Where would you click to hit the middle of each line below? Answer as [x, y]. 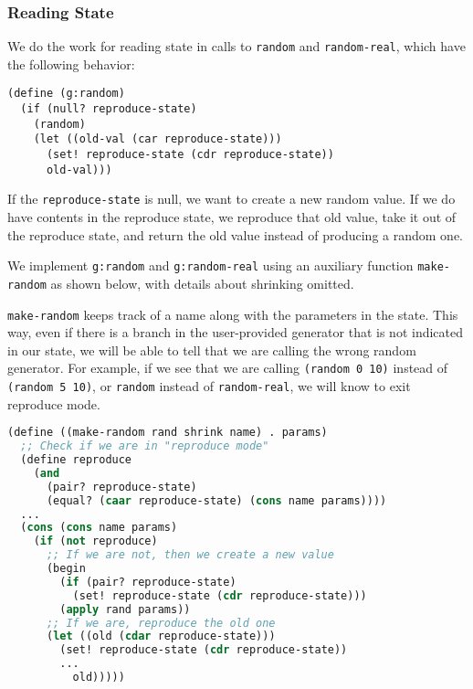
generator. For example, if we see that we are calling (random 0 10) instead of [228, 368]
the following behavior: [71, 64]
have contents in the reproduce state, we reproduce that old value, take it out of [232, 217]
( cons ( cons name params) [99, 528]
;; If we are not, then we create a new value [190, 555]
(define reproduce [76, 460]
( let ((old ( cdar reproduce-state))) [161, 636]
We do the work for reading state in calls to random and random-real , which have [236, 46]
